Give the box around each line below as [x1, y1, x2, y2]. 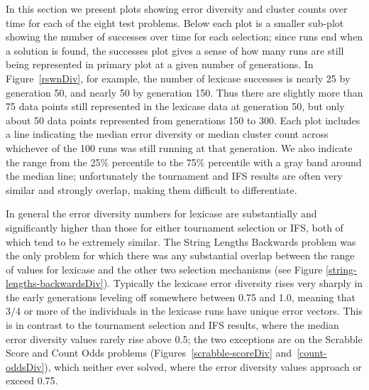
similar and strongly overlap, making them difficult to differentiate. [6, 182, 297, 197]
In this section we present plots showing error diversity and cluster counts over [6, 1, 348, 16]
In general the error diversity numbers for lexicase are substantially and [6, 206, 317, 221]
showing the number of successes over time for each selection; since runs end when [6, 29, 363, 44]
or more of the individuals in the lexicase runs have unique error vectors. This [23, 303, 363, 318]
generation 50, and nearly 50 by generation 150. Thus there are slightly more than [6, 85, 363, 99]
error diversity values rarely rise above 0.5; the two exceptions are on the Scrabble [6, 331, 363, 346]
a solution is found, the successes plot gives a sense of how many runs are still [6, 43, 344, 58]
